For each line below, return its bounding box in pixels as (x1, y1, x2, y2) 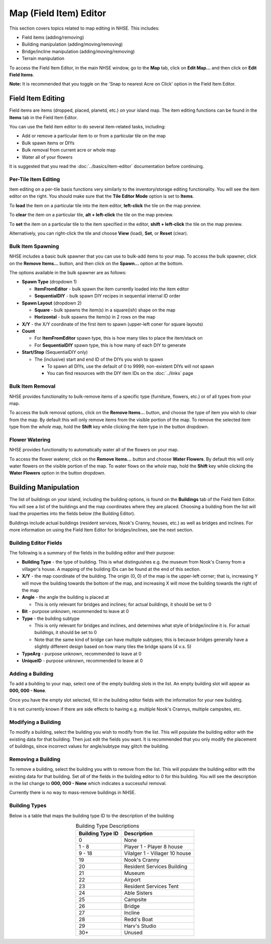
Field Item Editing (9, 94, 65, 103)
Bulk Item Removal (9, 383, 56, 390)
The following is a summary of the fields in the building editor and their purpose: (9, 550, 175, 556)
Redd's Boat (123, 916, 153, 923)
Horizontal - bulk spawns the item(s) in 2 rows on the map (34, 314, 156, 320)
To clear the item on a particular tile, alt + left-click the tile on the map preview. (9, 212, 174, 218)
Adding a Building (9, 670, 54, 677)
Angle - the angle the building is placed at (22, 594, 109, 600)
